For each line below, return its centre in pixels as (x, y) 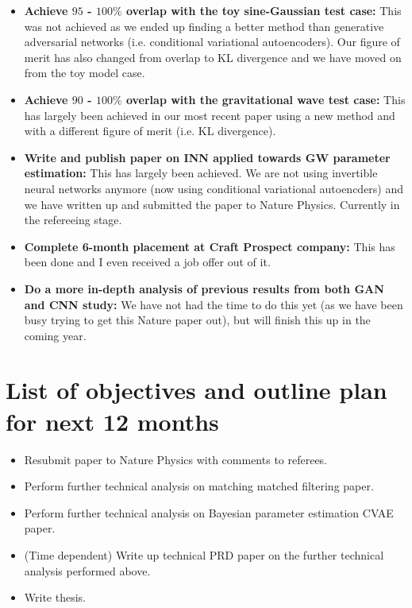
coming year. (55, 335)
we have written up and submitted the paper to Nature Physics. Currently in (212, 204)
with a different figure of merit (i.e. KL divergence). (150, 131)
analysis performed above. (87, 570)
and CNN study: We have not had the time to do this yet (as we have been (214, 304)
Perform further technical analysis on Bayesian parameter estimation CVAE (209, 512)
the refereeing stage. (73, 220)
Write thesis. (55, 597)
